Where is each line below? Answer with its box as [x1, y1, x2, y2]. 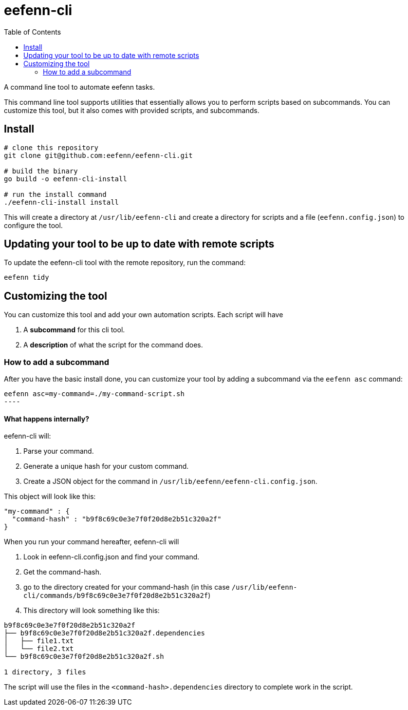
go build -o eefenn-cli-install [4, 174, 127, 183]
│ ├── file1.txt [4, 637, 74, 645]
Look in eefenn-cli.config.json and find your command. [23, 553, 200, 561]
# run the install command [4, 190, 107, 198]
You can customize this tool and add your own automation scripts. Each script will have [4, 310, 283, 319]
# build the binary [4, 167, 78, 175]
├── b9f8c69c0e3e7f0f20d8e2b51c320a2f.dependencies [4, 629, 205, 637]
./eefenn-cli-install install [4, 198, 119, 206]
